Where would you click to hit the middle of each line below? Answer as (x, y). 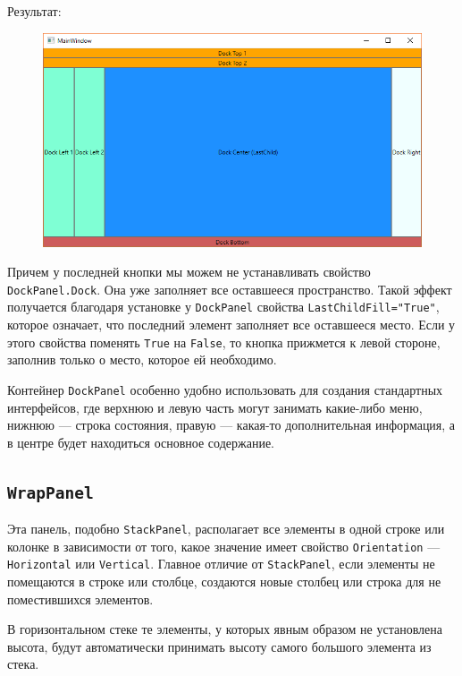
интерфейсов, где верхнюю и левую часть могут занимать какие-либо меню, (215, 407)
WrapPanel (50, 492)
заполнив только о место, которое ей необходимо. (142, 359)
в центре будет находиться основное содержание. (141, 442)
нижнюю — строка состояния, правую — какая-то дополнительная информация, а (231, 425)
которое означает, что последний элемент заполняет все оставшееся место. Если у (231, 325)
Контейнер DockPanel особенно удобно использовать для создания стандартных (225, 389)
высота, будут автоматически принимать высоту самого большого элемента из (219, 646)
